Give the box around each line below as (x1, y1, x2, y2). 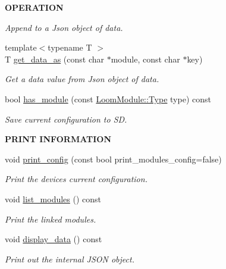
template (5, 41, 37, 54)
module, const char (111, 52, 180, 65)
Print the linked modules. (5, 212, 96, 225)
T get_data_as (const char (5, 52, 105, 65)
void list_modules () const (5, 192, 102, 205)
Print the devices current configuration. (5, 173, 147, 185)
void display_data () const (5, 233, 102, 245)
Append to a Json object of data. (5, 21, 123, 33)
